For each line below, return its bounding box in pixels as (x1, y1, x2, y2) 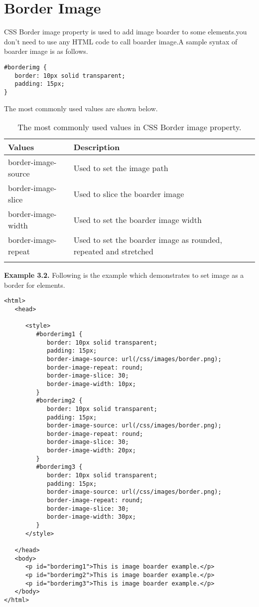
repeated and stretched (73, 245, 153, 257)
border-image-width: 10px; (46, 380, 136, 388)
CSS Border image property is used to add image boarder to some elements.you (4, 26, 247, 37)
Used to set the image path (73, 162, 168, 174)
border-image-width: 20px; (46, 447, 136, 454)
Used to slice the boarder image (73, 188, 184, 200)
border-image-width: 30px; (46, 513, 136, 521)
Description (73, 141, 120, 153)
